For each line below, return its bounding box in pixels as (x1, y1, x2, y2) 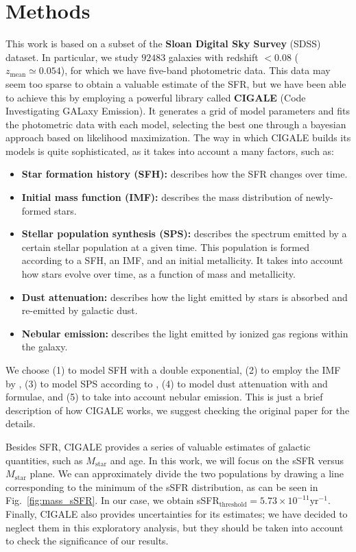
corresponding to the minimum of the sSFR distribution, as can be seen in (5, 479, 318, 494)
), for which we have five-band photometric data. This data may (60, 63, 331, 77)
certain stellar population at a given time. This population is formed (21, 239, 310, 254)
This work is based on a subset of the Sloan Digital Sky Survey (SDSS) (5, 36, 321, 51)
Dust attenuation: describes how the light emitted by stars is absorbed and (21, 289, 348, 304)
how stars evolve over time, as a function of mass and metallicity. (21, 267, 296, 281)
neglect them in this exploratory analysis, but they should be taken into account (5, 520, 344, 534)
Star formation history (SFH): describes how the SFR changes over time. (21, 167, 348, 181)
